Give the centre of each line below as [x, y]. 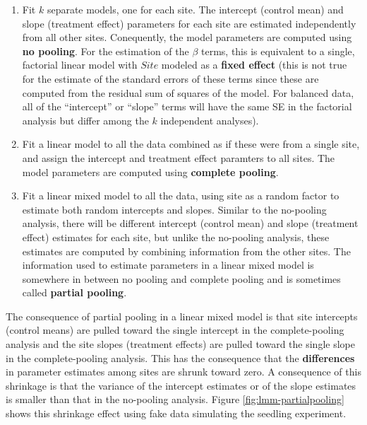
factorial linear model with [80, 65]
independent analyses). [210, 120]
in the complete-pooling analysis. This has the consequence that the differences [180, 357]
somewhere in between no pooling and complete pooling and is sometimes [181, 278]
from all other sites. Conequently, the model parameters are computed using [187, 37]
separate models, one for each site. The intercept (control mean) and [195, 9]
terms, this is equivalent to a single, [278, 51]
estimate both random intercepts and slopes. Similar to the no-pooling [174, 209]
